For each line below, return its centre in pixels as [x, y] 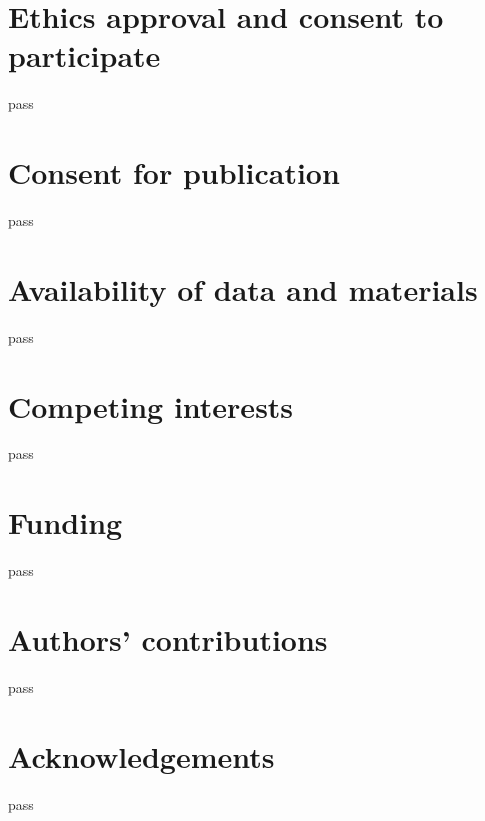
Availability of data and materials [243, 288]
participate [84, 55]
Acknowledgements [141, 755]
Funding [65, 522]
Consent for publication [174, 172]
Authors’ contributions [168, 638]
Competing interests [151, 405]
